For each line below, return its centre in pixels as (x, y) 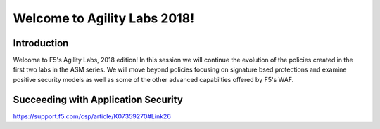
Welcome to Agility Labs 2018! (104, 18)
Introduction (41, 43)
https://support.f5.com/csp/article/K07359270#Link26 (92, 116)
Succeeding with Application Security (98, 99)
